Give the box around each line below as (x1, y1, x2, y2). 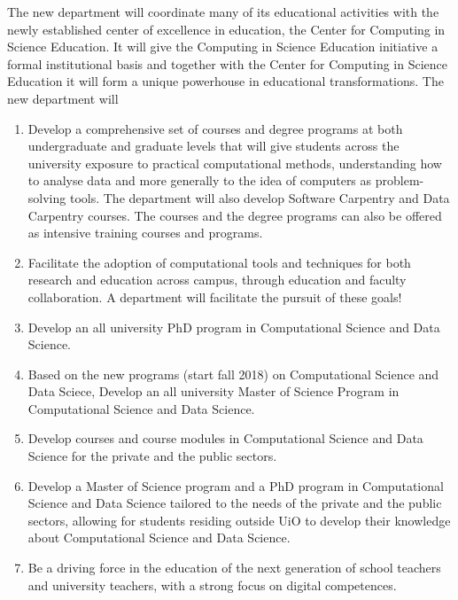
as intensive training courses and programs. (27, 223, 263, 242)
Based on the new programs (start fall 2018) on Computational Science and (27, 364, 439, 383)
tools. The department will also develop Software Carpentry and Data (69, 188, 450, 206)
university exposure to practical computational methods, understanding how (27, 153, 442, 172)
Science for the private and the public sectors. (27, 447, 277, 465)
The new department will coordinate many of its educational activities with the (7, 3, 439, 20)
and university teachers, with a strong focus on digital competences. (27, 575, 397, 594)
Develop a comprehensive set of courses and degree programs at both (27, 119, 403, 137)
